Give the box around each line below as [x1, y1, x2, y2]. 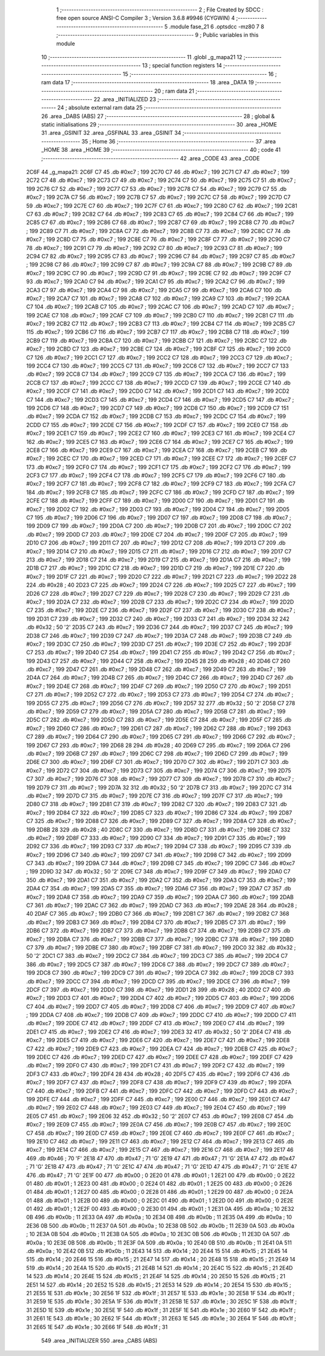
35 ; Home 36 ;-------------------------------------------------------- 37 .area [81, 137, 276, 145]
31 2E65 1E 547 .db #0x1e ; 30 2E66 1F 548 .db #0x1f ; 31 [26, 1323, 168, 1331]
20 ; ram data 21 [154, 87, 195, 95]
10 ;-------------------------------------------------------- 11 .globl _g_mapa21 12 [41, 53, 243, 60]
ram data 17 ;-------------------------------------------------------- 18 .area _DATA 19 [41, 79, 254, 86]
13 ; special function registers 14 [141, 62, 222, 69]
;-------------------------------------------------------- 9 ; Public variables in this [56, 31, 259, 39]
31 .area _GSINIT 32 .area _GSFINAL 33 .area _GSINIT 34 [41, 130, 182, 137]
